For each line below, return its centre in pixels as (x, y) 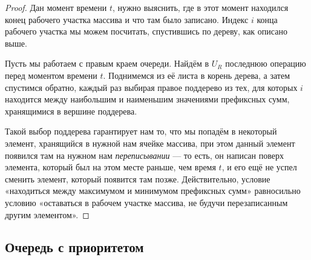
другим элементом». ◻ (47, 214)
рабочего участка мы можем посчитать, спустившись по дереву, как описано (146, 31)
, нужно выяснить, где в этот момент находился (201, 7)
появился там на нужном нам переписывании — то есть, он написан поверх (144, 155)
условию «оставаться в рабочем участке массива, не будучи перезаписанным (146, 202)
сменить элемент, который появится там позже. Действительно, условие (138, 178)
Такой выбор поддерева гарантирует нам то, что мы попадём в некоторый (141, 131)
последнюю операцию (266, 63)
